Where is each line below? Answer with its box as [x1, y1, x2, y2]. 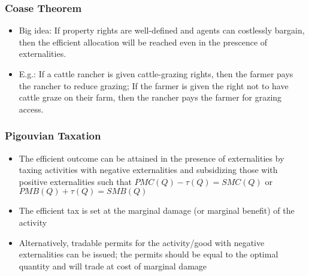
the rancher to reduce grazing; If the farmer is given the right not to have [19, 79, 289, 92]
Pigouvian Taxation [5, 128, 101, 143]
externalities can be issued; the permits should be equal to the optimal [19, 248, 278, 260]
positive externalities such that [19, 175, 132, 187]
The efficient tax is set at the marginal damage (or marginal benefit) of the [19, 204, 295, 217]
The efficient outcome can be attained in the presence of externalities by [19, 151, 284, 164]
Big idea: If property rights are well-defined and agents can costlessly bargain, [19, 24, 305, 37]
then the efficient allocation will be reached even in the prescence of [19, 35, 268, 48]
